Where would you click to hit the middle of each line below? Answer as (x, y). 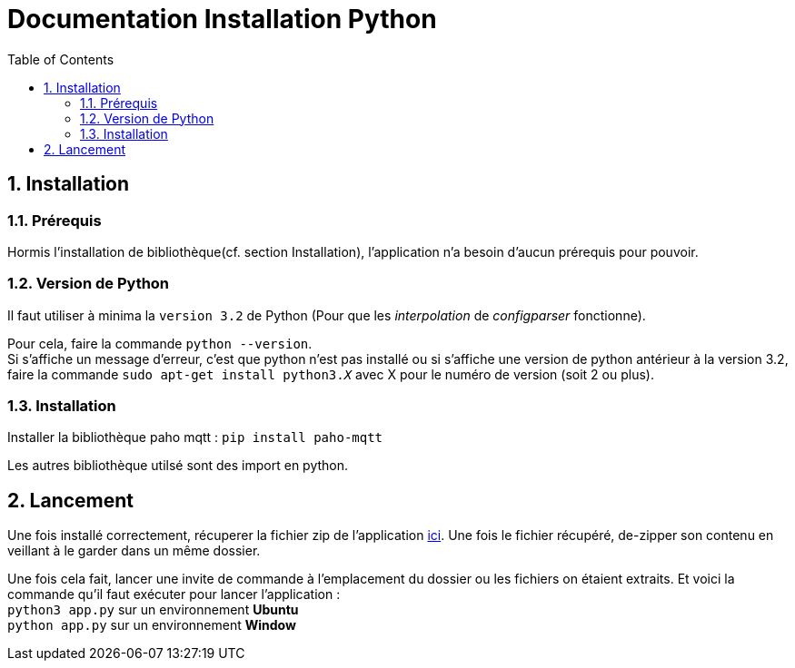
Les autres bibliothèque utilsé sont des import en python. (178, 466)
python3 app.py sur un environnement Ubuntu (153, 610)
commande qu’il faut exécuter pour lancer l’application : (174, 594)
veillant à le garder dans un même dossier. (134, 551)
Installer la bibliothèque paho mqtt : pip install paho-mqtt (195, 437)
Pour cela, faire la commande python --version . (160, 343)
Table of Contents (61, 59)
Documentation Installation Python (222, 19)
